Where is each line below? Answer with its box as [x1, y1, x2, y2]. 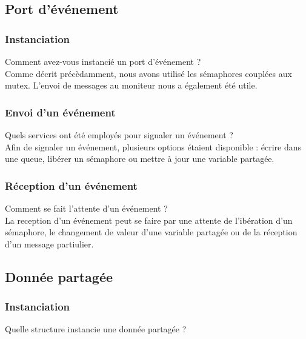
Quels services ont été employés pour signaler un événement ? [5, 129, 233, 141]
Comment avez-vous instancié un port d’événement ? [5, 55, 201, 67]
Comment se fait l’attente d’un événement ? [5, 202, 168, 214]
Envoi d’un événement [5, 104, 116, 119]
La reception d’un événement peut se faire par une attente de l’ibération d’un [5, 213, 293, 226]
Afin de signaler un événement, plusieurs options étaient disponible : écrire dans [5, 140, 302, 153]
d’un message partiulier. [5, 237, 94, 250]
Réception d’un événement [5, 178, 138, 193]
